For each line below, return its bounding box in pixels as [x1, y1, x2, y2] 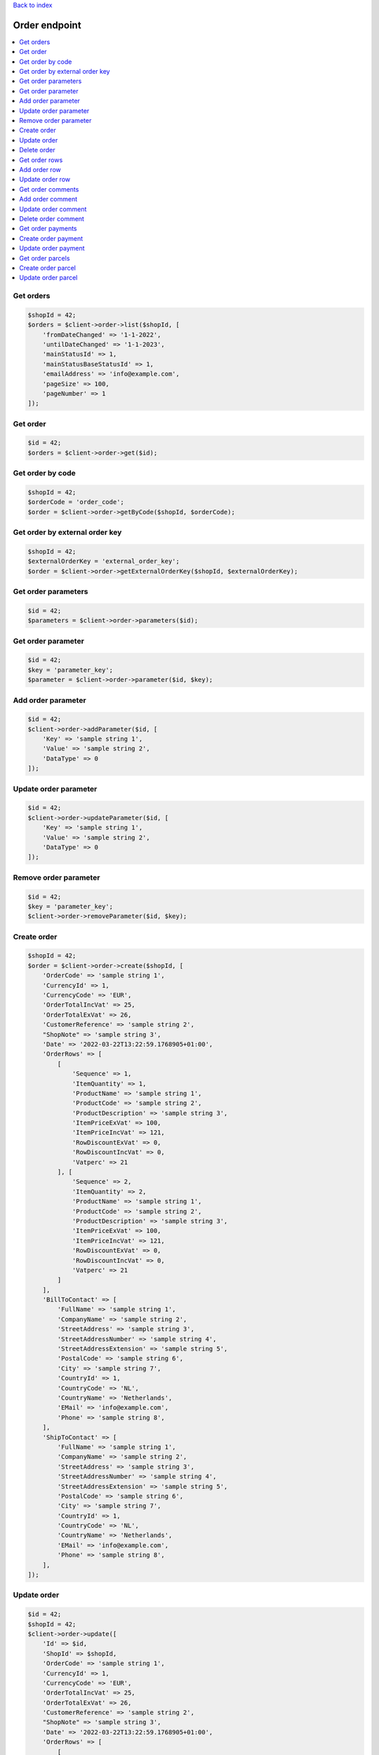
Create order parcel [19, 263, 77, 272]
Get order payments [19, 225, 77, 233]
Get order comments [19, 185, 79, 193]
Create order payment [19, 234, 84, 242]
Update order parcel [19, 274, 78, 282]
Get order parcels [19, 253, 70, 263]
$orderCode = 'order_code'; [27, 498, 124, 506]
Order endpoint [13, 19, 81, 31]
